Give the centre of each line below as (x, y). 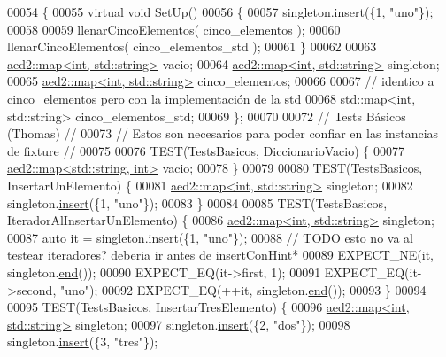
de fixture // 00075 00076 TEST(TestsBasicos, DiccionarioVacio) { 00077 (206, 150)
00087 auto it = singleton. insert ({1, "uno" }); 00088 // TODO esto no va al (210, 237)
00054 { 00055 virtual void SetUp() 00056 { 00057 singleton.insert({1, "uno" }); (220, 12)
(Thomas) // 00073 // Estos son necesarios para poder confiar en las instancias (223, 133)
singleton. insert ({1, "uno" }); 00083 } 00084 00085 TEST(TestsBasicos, (197, 202)
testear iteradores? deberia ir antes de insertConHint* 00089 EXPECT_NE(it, (220, 255)
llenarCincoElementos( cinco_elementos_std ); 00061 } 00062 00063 (192, 47)
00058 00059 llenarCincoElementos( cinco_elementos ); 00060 (174, 29)
